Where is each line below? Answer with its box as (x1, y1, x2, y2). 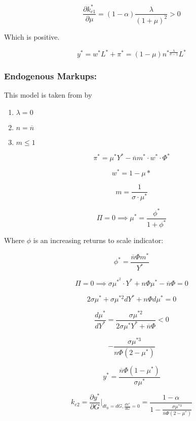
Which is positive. (4, 31, 60, 42)
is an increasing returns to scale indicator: (33, 235, 164, 246)
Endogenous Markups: (4, 69, 97, 82)
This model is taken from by (4, 89, 92, 100)
